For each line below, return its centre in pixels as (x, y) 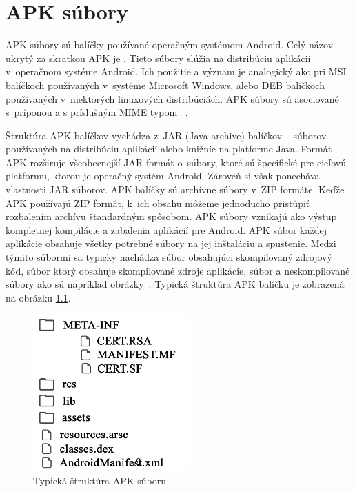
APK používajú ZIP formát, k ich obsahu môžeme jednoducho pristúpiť (158, 203)
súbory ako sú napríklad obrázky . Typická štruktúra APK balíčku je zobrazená (175, 284)
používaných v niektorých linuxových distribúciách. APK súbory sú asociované (172, 98)
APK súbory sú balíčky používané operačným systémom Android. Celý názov (170, 45)
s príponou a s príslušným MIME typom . (97, 112)
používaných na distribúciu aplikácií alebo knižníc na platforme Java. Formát (169, 149)
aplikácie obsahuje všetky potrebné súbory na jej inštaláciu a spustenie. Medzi (171, 243)
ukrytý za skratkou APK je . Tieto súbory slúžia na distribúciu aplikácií (158, 58)
